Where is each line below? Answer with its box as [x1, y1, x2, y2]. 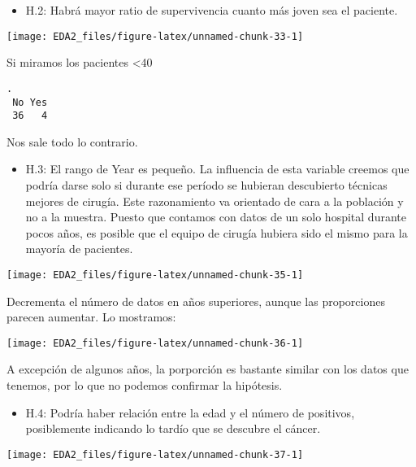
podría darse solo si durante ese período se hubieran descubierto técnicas [25, 177, 388, 193]
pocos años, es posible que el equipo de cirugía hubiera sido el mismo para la [25, 224, 408, 241]
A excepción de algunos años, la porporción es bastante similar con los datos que [6, 360, 409, 378]
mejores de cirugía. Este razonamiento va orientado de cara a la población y [25, 192, 404, 209]
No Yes [12, 96, 48, 108]
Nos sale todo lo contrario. [6, 133, 138, 150]
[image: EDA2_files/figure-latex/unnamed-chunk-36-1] [6, 337, 304, 349]
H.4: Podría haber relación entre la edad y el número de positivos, [25, 404, 355, 421]
